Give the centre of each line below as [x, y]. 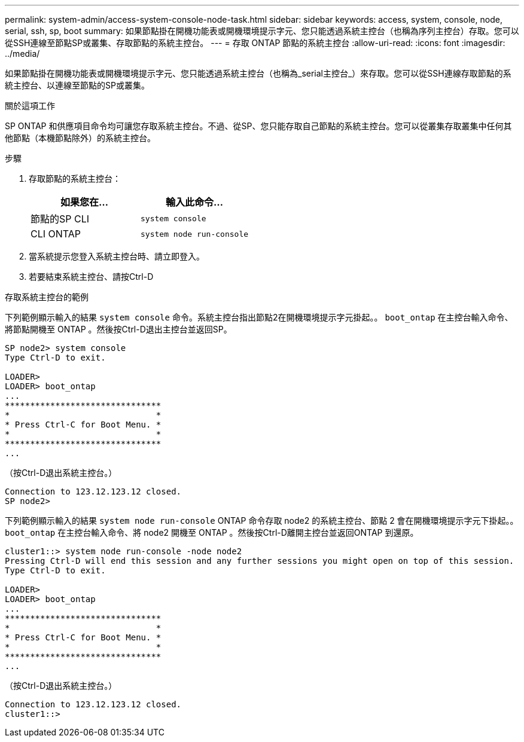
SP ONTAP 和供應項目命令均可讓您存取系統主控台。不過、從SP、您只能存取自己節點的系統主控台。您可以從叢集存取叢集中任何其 [258, 126]
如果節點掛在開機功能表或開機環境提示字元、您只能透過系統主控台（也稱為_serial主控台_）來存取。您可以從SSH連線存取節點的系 [258, 73]
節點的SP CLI [60, 219]
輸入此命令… [195, 202]
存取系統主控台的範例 [47, 297]
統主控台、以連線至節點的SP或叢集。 [77, 85]
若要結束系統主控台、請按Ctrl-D [91, 277]
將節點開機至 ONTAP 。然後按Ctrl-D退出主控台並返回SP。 [118, 329]
